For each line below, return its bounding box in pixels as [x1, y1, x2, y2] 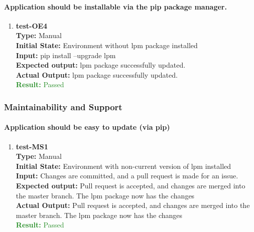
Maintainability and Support [4, 100, 122, 113]
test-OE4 [16, 20, 48, 31]
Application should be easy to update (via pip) [4, 122, 170, 132]
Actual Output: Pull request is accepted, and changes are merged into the [16, 200, 250, 210]
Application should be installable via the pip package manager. [4, 1, 227, 12]
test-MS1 [16, 141, 48, 151]
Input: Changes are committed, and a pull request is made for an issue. [16, 170, 238, 181]
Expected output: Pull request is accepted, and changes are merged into [16, 180, 245, 190]
